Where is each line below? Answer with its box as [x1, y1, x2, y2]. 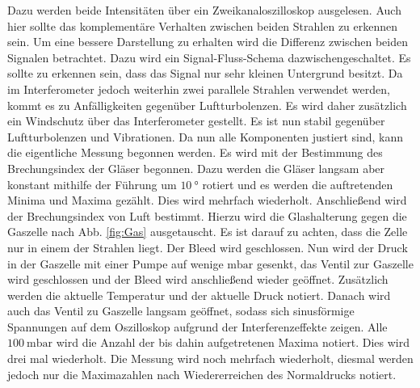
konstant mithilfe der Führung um [7, 175, 177, 192]
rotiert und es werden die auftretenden [202, 175, 393, 192]
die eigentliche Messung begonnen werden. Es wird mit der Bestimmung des [7, 144, 383, 161]
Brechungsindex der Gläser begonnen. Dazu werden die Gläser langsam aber [7, 159, 385, 176]
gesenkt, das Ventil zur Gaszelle [256, 255, 414, 272]
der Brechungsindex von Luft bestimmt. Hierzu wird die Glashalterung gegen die [7, 207, 407, 224]
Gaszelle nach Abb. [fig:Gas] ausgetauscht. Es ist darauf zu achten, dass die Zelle [7, 223, 408, 240]
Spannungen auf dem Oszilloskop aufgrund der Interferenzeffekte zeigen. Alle [7, 318, 388, 335]
